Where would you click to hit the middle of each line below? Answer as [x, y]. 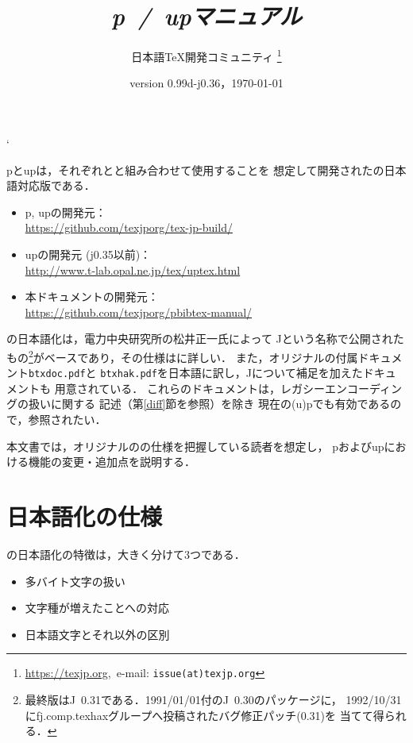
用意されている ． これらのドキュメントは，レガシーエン [201, 388]
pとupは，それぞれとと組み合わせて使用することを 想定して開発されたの [195, 169]
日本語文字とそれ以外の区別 [97, 634]
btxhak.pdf [129, 374]
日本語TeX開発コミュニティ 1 [206, 55]
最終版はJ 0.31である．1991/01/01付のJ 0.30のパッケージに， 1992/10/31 [213, 699]
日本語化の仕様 [85, 516]
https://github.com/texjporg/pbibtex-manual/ [139, 312]
